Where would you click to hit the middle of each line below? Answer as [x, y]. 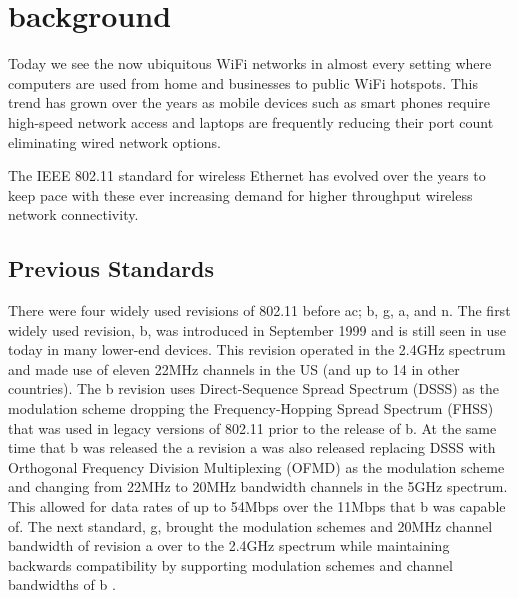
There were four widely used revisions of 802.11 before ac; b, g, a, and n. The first [259, 310]
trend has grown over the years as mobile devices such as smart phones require [249, 102]
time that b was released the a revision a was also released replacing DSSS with [252, 447]
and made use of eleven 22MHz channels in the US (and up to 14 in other [234, 368]
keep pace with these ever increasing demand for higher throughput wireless [240, 194]
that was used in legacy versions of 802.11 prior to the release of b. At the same [252, 427]
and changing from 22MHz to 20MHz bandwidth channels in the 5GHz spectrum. [258, 486]
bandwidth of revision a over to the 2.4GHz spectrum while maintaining [229, 545]
